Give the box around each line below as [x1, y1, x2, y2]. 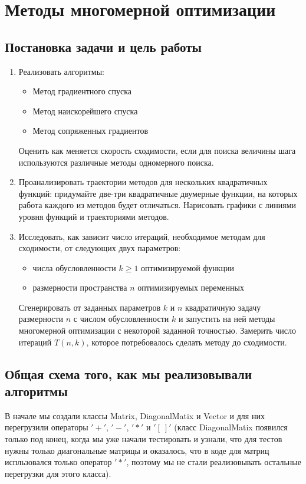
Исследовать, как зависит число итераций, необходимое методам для [18, 230, 265, 242]
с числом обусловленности [73, 312, 169, 325]
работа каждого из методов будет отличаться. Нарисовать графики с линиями [18, 199, 297, 211]
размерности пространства [32, 281, 127, 294]
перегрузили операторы [5, 421, 88, 433]
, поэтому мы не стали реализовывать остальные [126, 456, 301, 468]
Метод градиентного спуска [32, 85, 132, 97]
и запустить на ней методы [178, 312, 275, 325]
